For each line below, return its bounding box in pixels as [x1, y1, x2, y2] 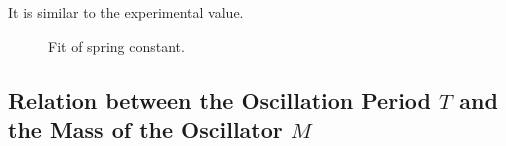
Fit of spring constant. [48, 35, 185, 56]
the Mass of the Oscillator [8, 113, 283, 144]
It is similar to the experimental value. [8, 2, 244, 22]
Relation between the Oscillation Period [8, 84, 432, 115]
